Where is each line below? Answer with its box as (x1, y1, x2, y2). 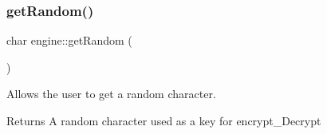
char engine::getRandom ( (6, 32, 132, 49)
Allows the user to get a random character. (6, 85, 216, 102)
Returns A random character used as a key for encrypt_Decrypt (6, 112, 321, 128)
